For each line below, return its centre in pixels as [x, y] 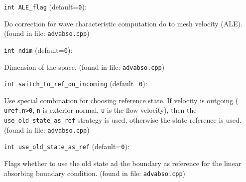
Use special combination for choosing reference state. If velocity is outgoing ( [121, 100]
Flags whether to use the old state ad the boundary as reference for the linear [123, 163]
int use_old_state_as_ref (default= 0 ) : [67, 146]
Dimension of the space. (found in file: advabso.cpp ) [84, 67]
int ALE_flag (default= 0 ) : [45, 6]
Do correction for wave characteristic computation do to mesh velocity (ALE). [123, 23]
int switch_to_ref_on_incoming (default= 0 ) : [76, 84]
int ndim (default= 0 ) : [38, 50]
